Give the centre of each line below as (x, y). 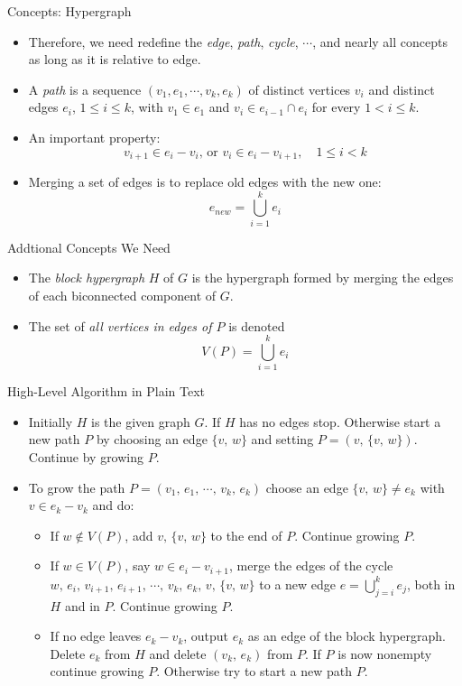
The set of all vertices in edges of (120, 325)
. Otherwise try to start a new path (254, 671)
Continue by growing (86, 457)
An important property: (94, 137)
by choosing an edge (152, 439)
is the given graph (141, 421)
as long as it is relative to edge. (115, 59)
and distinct (402, 89)
